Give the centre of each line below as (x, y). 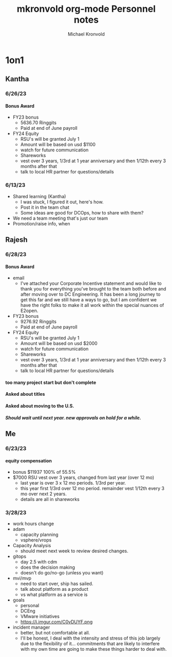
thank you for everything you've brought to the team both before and (93, 289)
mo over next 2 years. (43, 494)
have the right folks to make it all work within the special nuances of (92, 305)
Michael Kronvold (86, 34)
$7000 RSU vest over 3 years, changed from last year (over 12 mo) (83, 477)
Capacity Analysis (32, 546)
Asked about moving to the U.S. (40, 406)
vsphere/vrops (36, 540)
